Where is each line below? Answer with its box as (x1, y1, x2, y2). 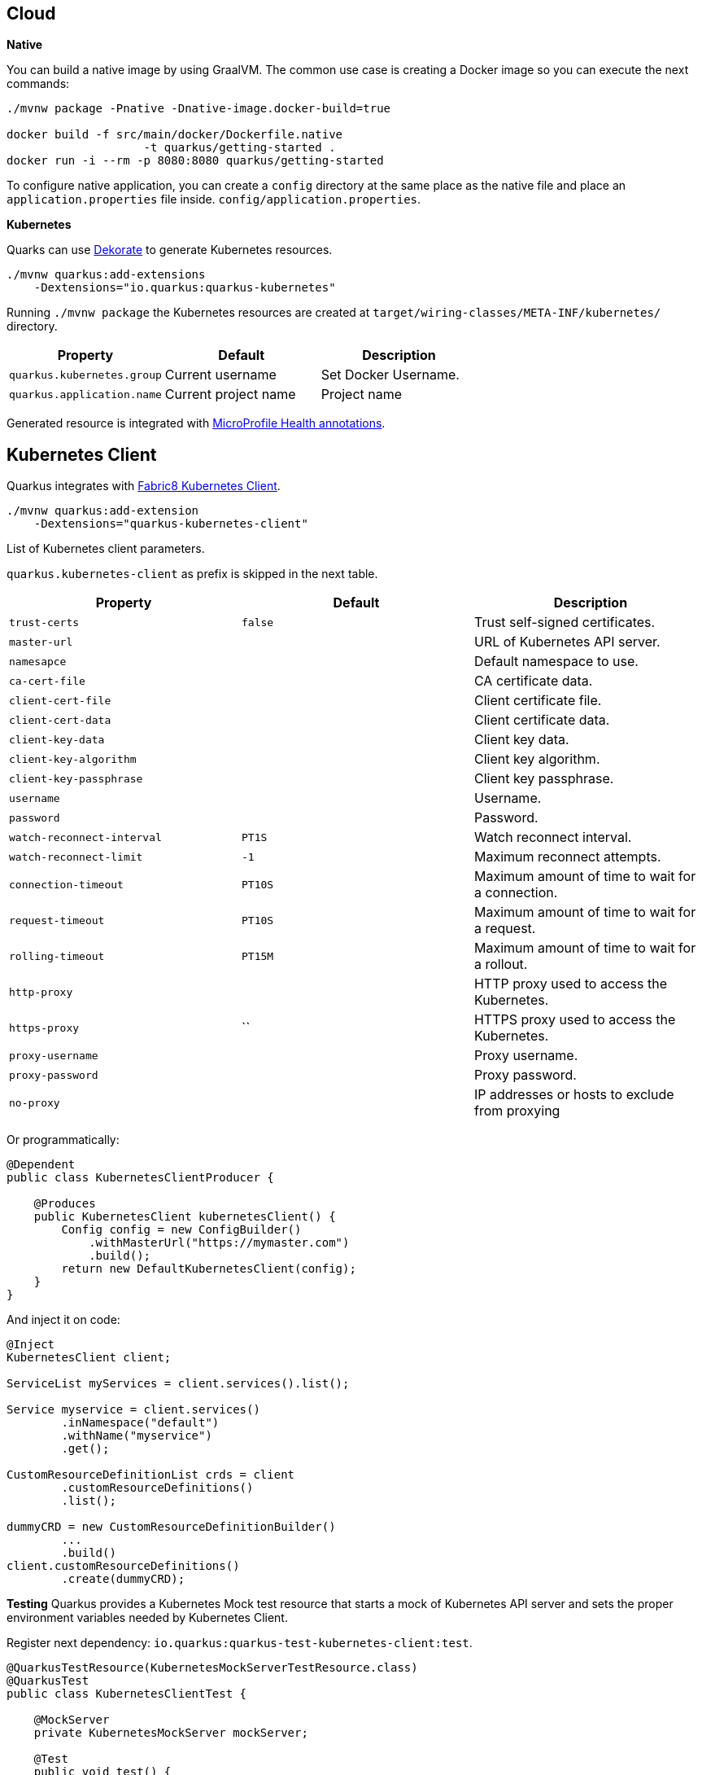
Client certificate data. (473, 712, 610, 729)
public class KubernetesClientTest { (7, 1687, 247, 1701)
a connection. (473, 884, 558, 901)
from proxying (473, 1102, 560, 1120)
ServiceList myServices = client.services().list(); (7, 1377, 350, 1391)
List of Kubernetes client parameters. (7, 541, 205, 556)
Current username (164, 366, 277, 383)
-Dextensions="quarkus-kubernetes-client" (33, 517, 308, 531)
